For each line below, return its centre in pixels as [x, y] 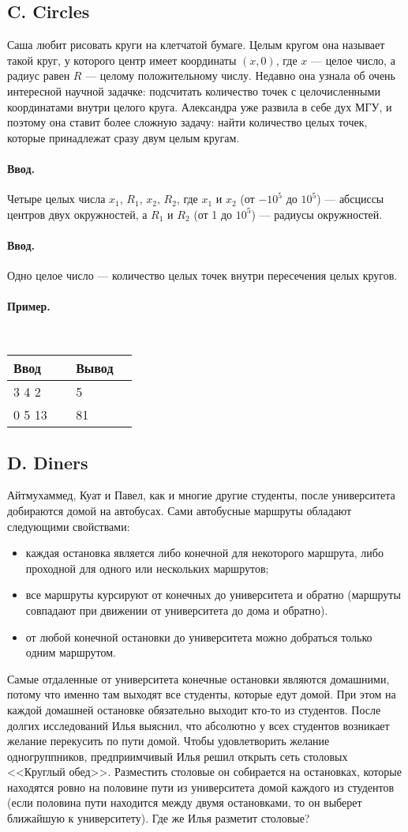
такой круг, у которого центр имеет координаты [122, 60]
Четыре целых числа [56, 199]
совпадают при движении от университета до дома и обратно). [177, 610]
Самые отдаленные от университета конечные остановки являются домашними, [198, 678]
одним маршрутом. [71, 652]
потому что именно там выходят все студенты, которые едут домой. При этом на [202, 694]
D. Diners [48, 462]
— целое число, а [353, 60]
